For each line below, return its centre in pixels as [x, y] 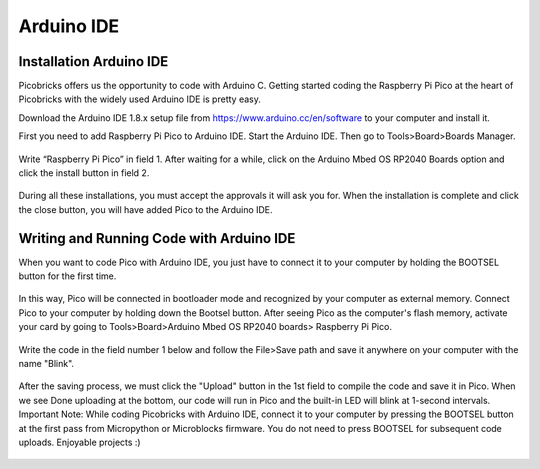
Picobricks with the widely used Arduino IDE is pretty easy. [140, 99]
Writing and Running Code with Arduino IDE [157, 238]
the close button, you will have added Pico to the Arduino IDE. [146, 209]
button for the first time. [67, 276]
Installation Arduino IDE [93, 61]
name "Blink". [46, 364]
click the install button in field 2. [84, 173]
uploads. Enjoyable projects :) [79, 442]
